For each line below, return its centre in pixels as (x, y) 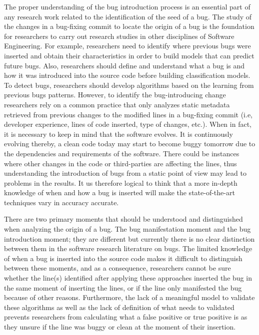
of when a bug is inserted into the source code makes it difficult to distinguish (123, 258)
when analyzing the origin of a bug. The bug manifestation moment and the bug (127, 229)
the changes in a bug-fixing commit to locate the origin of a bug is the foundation (129, 26)
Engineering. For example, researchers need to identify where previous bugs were (127, 46)
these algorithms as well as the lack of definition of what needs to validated (119, 307)
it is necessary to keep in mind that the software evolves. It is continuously (118, 134)
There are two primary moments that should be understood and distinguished (123, 219)
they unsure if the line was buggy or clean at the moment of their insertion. (120, 327)
